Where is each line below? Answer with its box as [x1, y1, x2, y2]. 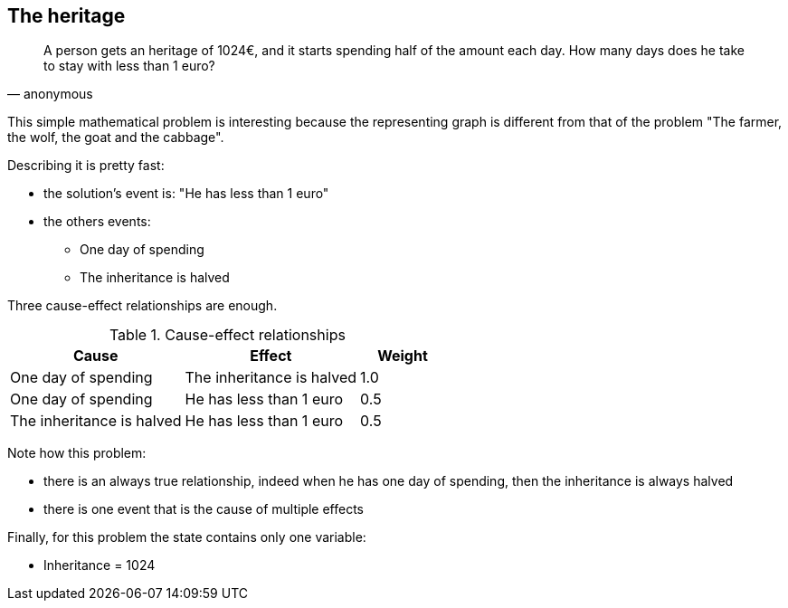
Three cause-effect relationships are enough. [7, 298, 278, 314]
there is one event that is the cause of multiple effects [43, 501, 364, 518]
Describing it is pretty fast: [7, 157, 165, 174]
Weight [377, 347, 428, 366]
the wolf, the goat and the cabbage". [7, 129, 224, 146]
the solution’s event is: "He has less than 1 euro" [43, 185, 329, 202]
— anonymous [7, 86, 93, 102]
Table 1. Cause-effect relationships [109, 326, 346, 345]
